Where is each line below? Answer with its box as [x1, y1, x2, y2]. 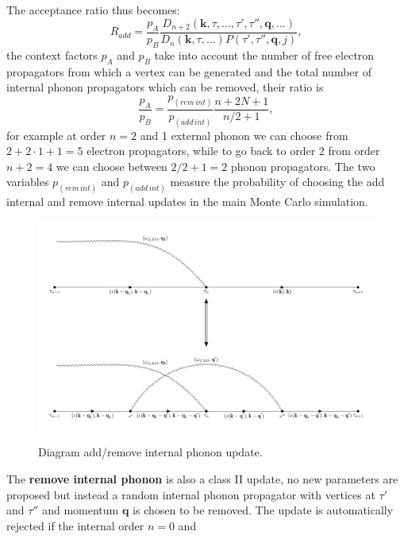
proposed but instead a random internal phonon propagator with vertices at [6, 486, 375, 502]
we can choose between [56, 157, 167, 174]
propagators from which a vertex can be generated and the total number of [6, 63, 371, 79]
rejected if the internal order [6, 517, 144, 533]
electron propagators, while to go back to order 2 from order [87, 142, 380, 159]
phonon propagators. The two [230, 157, 375, 174]
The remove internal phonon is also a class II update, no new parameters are [6, 470, 398, 487]
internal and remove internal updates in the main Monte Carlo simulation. [6, 193, 368, 210]
